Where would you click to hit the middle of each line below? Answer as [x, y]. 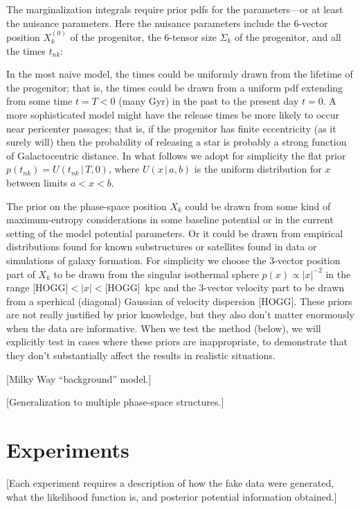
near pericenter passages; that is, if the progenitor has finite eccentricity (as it [171, 128]
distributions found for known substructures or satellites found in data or [162, 247]
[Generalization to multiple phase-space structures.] [115, 402]
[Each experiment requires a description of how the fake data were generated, [170, 482]
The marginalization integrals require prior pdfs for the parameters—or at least [175, 9]
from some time [39, 101]
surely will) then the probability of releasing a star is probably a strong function [177, 142]
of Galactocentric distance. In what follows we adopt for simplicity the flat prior [176, 155]
